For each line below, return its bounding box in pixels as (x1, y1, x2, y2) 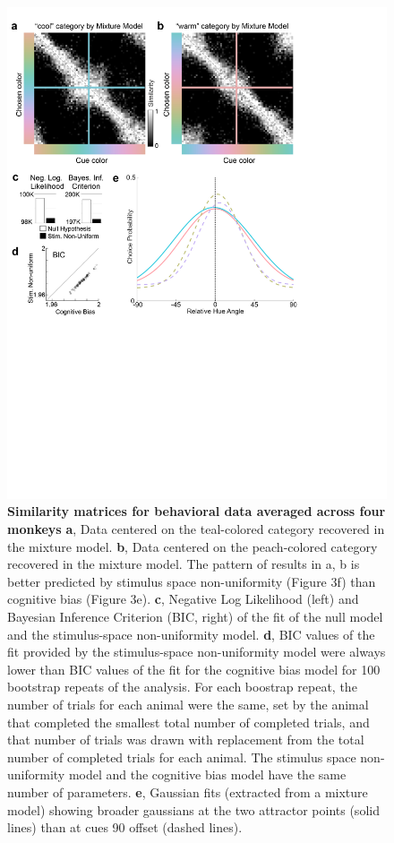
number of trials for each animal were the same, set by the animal (7, 695, 369, 714)
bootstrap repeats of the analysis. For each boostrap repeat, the (7, 677, 357, 696)
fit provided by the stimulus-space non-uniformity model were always (7, 642, 386, 661)
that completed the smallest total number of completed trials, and (7, 712, 370, 731)
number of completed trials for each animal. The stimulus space (7, 747, 356, 766)
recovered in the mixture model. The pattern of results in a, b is (7, 555, 360, 573)
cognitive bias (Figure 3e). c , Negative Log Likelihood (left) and (7, 589, 359, 608)
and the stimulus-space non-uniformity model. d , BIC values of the (7, 624, 375, 643)
